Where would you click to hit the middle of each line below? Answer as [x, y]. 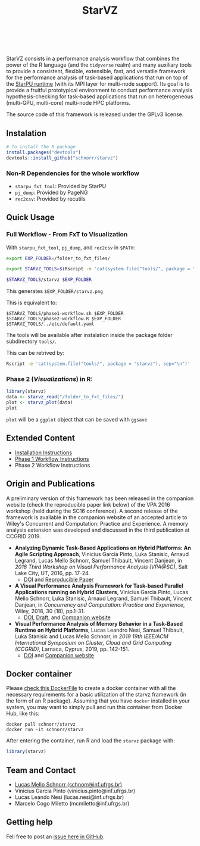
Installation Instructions [43, 452]
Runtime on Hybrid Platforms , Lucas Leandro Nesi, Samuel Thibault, [99, 630]
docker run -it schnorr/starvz [45, 730]
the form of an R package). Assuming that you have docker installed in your [98, 701]
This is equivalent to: [32, 303]
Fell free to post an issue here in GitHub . [56, 836]
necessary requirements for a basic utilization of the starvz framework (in [96, 695]
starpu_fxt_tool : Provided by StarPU [60, 186]
